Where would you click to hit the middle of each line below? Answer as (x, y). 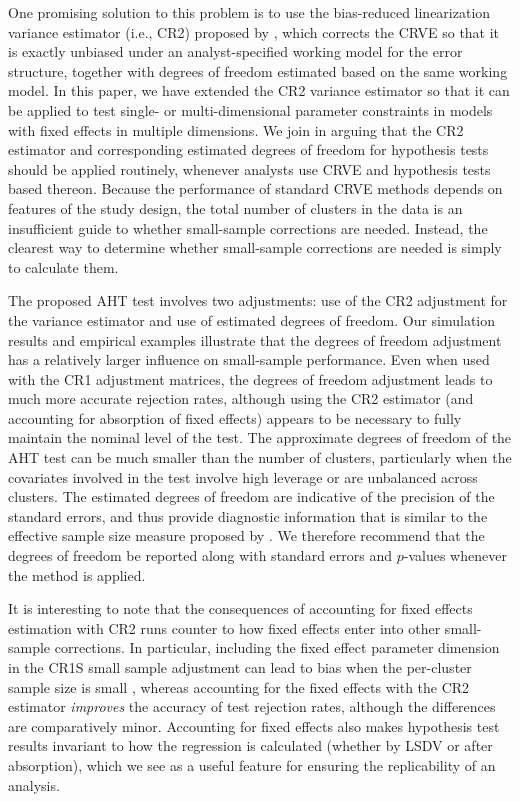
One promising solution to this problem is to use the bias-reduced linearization (249, 12)
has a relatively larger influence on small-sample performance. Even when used (249, 359)
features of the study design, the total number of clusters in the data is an (235, 207)
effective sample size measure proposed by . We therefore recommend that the (246, 535)
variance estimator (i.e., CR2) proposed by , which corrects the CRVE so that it (254, 31)
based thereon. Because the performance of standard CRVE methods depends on (255, 188)
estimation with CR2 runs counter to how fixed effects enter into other (224, 627)
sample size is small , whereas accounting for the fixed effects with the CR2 (239, 686)
